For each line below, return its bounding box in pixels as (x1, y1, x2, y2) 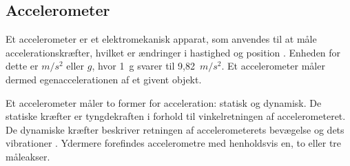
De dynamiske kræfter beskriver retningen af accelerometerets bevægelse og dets (6, 122, 344, 136)
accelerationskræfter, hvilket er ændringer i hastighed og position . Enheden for (6, 45, 341, 59)
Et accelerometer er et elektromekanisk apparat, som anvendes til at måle (6, 32, 317, 46)
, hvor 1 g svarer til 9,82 (92, 59, 195, 73)
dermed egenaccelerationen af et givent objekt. (6, 72, 202, 86)
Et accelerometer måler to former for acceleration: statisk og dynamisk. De (6, 95, 322, 110)
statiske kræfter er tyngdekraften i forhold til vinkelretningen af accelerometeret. (6, 109, 346, 123)
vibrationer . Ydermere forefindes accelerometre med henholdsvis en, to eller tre (6, 136, 342, 150)
